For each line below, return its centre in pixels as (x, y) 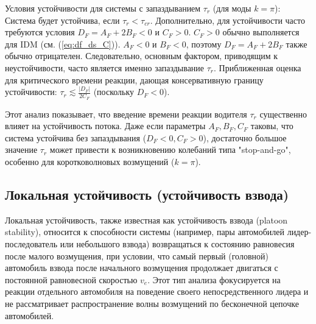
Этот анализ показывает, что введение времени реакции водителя (126, 114)
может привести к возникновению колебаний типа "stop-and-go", (170, 150)
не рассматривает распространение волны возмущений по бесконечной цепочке (152, 304)
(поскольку (114, 92)
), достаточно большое (245, 137)
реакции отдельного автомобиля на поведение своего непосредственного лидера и (157, 291)
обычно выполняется (261, 32)
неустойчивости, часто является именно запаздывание (105, 67)
